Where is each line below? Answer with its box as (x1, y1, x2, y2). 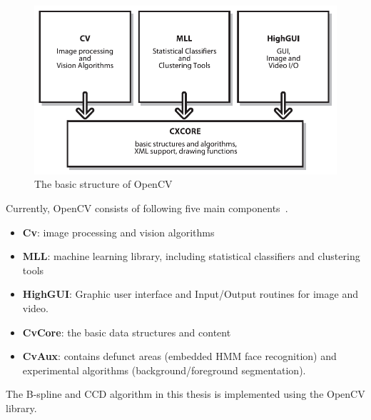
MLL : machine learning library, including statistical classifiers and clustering (22, 249, 360, 264)
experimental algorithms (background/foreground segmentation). (22, 362, 306, 377)
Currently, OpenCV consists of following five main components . (6, 200, 288, 215)
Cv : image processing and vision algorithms (22, 224, 215, 239)
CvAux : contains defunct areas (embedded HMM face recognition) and (22, 349, 337, 364)
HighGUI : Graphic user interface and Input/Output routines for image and (22, 286, 358, 301)
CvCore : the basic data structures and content (22, 324, 231, 339)
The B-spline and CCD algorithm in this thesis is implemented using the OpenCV (6, 386, 365, 401)
